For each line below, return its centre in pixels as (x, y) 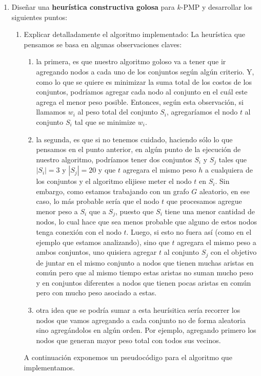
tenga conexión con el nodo (79, 232)
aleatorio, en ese (224, 191)
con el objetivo (234, 252)
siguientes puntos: (39, 17)
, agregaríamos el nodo (202, 112)
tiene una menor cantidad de (210, 211)
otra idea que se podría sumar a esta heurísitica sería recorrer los (138, 310)
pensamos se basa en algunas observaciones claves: (103, 44)
